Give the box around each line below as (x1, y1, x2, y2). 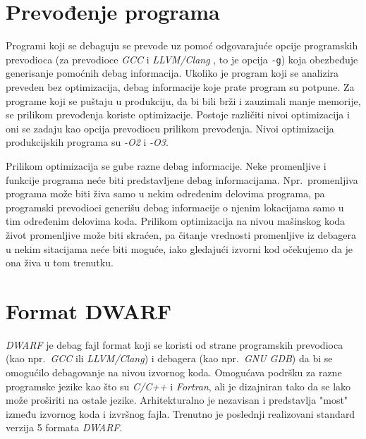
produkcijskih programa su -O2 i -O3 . (6, 135, 169, 149)
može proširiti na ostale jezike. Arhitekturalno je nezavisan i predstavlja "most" (6, 392, 348, 407)
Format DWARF (6, 296, 171, 325)
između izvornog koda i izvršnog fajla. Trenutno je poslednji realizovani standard (6, 406, 355, 421)
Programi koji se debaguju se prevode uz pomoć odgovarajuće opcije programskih (6, 38, 358, 53)
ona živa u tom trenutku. (6, 255, 114, 270)
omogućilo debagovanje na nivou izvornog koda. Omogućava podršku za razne (6, 365, 342, 379)
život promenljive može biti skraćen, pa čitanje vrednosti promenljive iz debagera (6, 227, 356, 242)
